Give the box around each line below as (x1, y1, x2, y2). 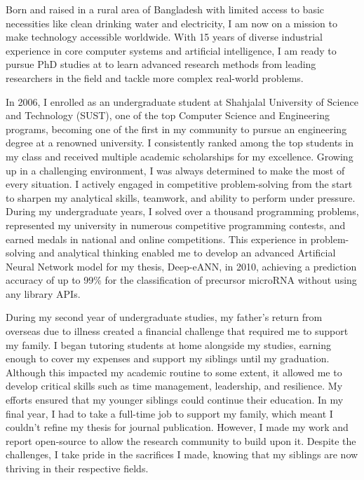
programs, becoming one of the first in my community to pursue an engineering (6, 121, 347, 136)
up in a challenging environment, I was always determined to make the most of (6, 163, 345, 177)
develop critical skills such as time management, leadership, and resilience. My (6, 378, 343, 393)
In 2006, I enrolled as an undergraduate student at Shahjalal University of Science (6, 94, 358, 109)
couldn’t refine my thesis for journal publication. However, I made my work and (6, 420, 349, 434)
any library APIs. (6, 286, 81, 301)
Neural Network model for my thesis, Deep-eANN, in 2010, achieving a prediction (6, 259, 357, 273)
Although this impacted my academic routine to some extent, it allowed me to (6, 364, 342, 379)
